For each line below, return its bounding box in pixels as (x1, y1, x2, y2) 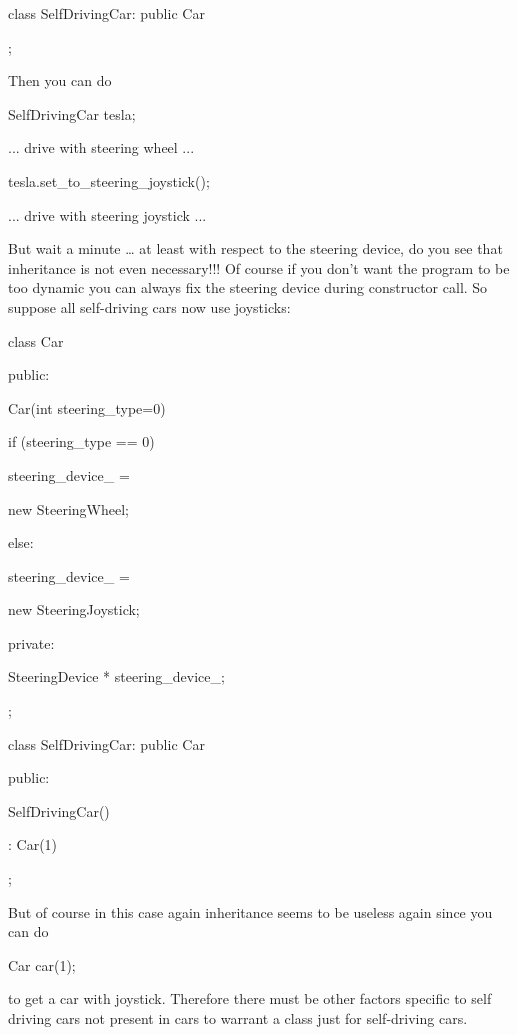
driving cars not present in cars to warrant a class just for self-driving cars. (8, 1008, 468, 1028)
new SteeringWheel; (8, 498, 129, 519)
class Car (8, 330, 64, 351)
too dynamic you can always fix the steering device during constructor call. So (8, 277, 488, 298)
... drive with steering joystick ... (8, 204, 207, 225)
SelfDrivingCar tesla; (8, 103, 136, 124)
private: (8, 632, 55, 653)
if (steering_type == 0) (8, 431, 155, 452)
